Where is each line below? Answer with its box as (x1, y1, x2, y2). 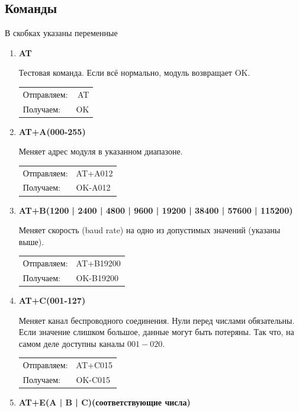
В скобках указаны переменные (5, 27, 118, 39)
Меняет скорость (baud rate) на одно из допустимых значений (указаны (18, 224, 281, 236)
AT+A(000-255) (18, 125, 86, 137)
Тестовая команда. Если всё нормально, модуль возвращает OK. (18, 66, 250, 79)
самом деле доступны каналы (18, 337, 125, 349)
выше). (18, 235, 44, 247)
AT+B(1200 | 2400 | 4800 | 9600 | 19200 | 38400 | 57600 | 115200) (18, 204, 293, 216)
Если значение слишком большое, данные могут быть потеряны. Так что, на (18, 326, 294, 338)
